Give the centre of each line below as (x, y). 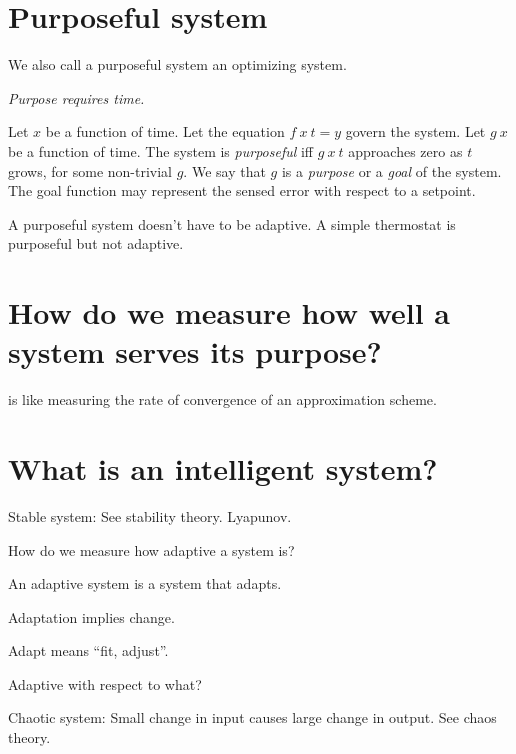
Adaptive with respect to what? (105, 683)
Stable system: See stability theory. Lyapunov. (150, 515)
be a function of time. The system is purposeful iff (161, 150)
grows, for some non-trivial (90, 170)
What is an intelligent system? (223, 467)
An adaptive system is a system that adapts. (145, 583)
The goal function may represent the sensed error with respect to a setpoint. (242, 190)
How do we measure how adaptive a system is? (151, 549)
